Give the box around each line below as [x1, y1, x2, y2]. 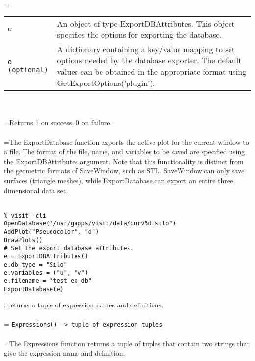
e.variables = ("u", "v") [4, 269, 88, 277]
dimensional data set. [4, 185, 68, 195]
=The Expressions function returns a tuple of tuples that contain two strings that [4, 338, 250, 348]
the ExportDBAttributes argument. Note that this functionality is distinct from [4, 156, 244, 166]
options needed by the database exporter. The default [57, 55, 242, 66]
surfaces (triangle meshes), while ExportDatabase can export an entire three [4, 175, 233, 185]
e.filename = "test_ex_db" [4, 277, 92, 284]
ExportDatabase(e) [4, 285, 64, 293]
